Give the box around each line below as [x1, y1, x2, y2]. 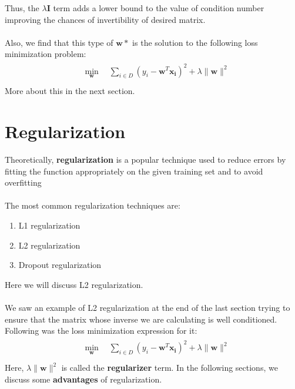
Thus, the [5, 2, 39, 14]
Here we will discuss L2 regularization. [5, 278, 143, 290]
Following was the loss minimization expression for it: [5, 324, 197, 337]
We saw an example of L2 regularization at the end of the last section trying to [5, 301, 290, 314]
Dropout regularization [18, 259, 102, 271]
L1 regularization [18, 219, 81, 232]
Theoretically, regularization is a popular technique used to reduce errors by [5, 153, 286, 166]
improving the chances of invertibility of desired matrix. [5, 13, 206, 25]
